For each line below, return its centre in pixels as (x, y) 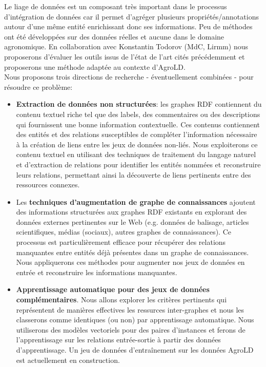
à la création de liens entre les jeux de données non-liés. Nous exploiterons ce (137, 144)
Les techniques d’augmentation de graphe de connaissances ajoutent (136, 201)
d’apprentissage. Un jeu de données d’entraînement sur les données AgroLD (135, 350)
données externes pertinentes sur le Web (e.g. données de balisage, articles (132, 221)
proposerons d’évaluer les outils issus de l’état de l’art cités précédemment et (125, 56)
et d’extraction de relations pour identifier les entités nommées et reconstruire (138, 164)
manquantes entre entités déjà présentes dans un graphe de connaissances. (132, 252)
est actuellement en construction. (68, 360)
